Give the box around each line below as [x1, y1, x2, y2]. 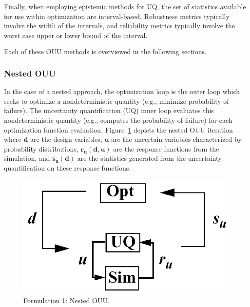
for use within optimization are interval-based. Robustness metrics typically [4, 11, 230, 21]
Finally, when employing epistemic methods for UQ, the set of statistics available [4, 1, 246, 11]
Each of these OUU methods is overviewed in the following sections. [4, 46, 207, 57]
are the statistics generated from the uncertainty [77, 153, 222, 163]
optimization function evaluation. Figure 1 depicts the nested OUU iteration [4, 124, 233, 134]
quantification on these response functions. [4, 162, 131, 173]
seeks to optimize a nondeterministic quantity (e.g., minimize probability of [4, 96, 229, 106]
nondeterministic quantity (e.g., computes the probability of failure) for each [4, 115, 232, 125]
